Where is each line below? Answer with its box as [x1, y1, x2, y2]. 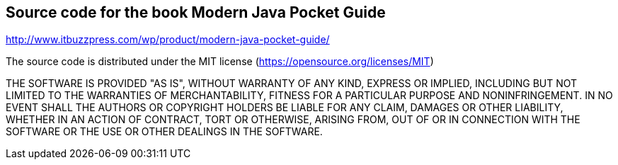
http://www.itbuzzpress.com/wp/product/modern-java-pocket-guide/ [6, 33, 330, 46]
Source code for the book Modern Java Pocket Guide [6, 4, 386, 21]
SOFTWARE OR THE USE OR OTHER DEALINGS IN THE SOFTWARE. [6, 125, 323, 138]
